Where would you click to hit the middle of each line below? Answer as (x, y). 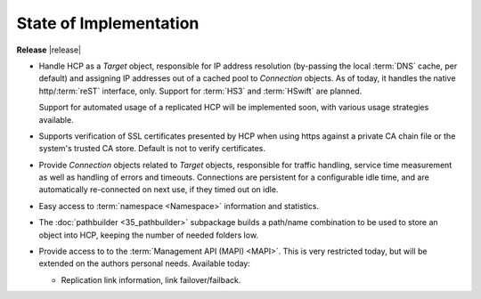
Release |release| (49, 50)
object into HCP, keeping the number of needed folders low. (148, 235)
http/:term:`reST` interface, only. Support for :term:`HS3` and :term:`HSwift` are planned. (200, 91)
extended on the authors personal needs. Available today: (145, 263)
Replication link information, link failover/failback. (151, 279)
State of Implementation (108, 23)
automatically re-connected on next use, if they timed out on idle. (159, 190)
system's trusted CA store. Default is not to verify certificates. (152, 149)
